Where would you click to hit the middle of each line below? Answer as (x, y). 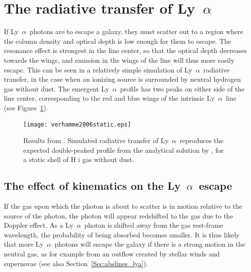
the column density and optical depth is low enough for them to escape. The (118, 41)
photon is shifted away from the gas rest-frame (154, 225)
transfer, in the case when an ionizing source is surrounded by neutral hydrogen (122, 79)
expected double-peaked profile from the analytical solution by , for (124, 150)
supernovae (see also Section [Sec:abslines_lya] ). (76, 263)
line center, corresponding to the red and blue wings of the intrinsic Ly (109, 98)
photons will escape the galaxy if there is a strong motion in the (150, 244)
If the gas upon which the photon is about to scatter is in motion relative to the (123, 206)
